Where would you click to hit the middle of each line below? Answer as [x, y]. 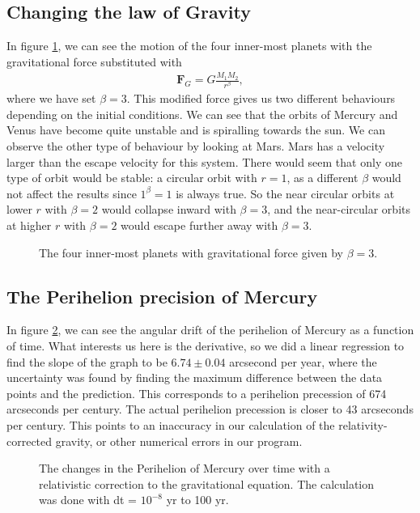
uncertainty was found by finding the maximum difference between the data [195, 377]
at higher [29, 225]
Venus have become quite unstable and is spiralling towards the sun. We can [196, 130]
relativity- [363, 424]
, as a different [322, 178]
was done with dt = [88, 500]
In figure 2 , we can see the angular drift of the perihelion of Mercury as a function [210, 330]
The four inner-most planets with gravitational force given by [191, 252]
